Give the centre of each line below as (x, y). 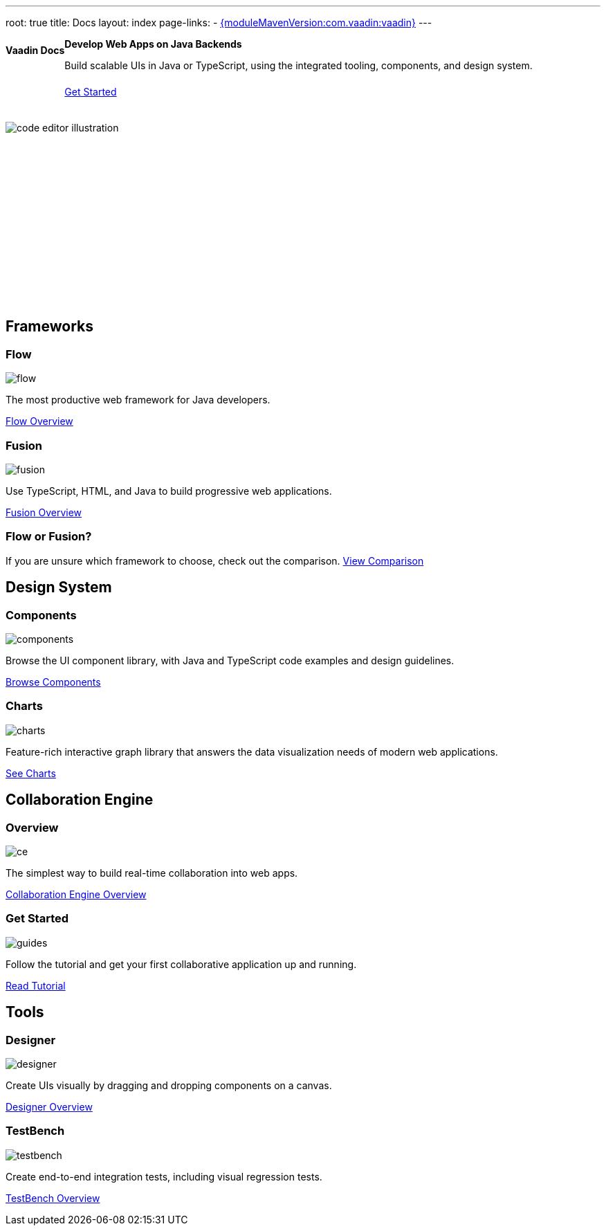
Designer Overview (49, 1106)
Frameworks (50, 327)
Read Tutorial (36, 985)
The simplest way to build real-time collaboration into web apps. (152, 873)
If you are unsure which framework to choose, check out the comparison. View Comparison (215, 560)
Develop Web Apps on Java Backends (153, 44)
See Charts (31, 773)
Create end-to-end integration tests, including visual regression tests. (164, 1176)
